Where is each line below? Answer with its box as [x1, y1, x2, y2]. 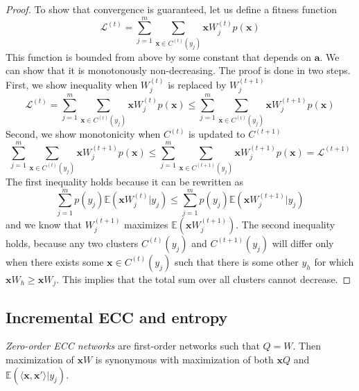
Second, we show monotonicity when [6, 127, 161, 141]
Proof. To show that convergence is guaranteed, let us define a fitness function [6, 2, 337, 16]
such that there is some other [174, 254, 299, 269]
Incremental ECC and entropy [6, 306, 228, 327]
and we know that [6, 217, 82, 231]
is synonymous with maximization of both [95, 352, 274, 366]
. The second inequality [236, 217, 335, 231]
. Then [292, 338, 321, 353]
